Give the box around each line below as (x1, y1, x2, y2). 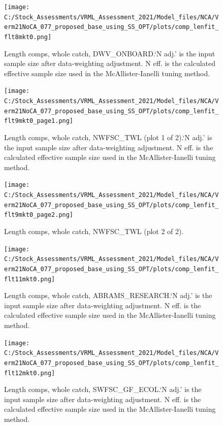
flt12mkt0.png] (4, 369, 55, 377)
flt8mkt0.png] (4, 33, 52, 41)
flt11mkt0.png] (4, 275, 55, 283)
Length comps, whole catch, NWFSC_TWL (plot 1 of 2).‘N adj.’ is (4, 132, 212, 143)
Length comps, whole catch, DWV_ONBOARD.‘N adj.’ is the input (4, 48, 215, 58)
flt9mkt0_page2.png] (4, 211, 74, 219)
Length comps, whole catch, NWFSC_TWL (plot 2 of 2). (4, 226, 184, 237)
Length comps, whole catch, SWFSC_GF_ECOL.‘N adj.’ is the (4, 384, 202, 395)
